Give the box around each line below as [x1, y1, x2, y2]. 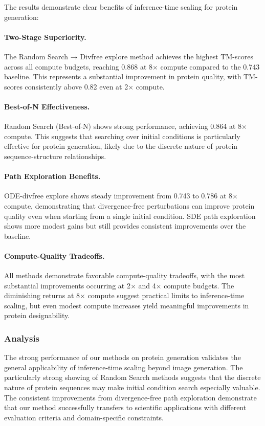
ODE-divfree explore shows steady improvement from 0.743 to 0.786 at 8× [4, 190, 238, 201]
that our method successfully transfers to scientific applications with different [4, 402, 247, 413]
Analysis [4, 331, 40, 344]
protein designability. [4, 310, 70, 321]
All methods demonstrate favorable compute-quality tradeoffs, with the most [4, 270, 245, 281]
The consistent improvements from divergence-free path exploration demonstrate [4, 392, 257, 402]
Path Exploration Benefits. [4, 171, 101, 182]
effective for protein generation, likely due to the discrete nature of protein [4, 141, 238, 151]
